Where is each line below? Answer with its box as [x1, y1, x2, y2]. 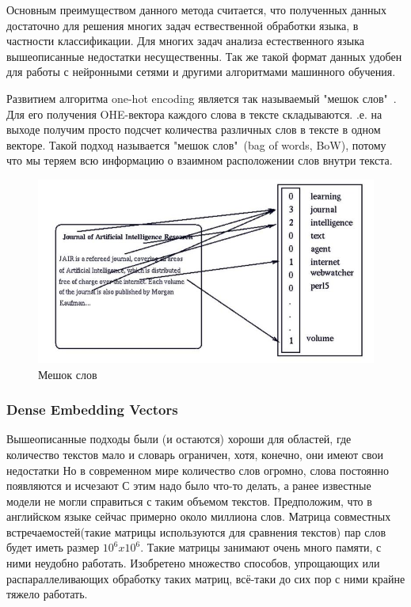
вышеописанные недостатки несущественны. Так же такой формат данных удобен [6, 47, 402, 64]
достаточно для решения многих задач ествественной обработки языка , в [6, 17, 359, 33]
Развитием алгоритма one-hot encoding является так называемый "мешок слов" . [6, 89, 397, 106]
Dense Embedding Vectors [6, 400, 178, 419]
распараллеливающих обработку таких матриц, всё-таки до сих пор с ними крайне [6, 570, 405, 586]
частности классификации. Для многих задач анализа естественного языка [6, 32, 365, 49]
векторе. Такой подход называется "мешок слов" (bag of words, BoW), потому [6, 136, 386, 153]
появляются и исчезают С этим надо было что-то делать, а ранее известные [6, 477, 371, 494]
